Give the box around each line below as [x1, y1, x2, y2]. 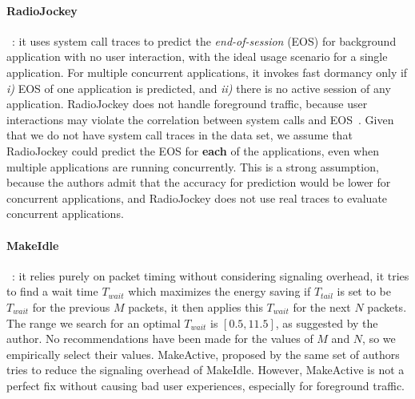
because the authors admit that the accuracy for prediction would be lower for [6, 174, 391, 191]
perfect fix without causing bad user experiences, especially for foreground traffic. [6, 377, 405, 393]
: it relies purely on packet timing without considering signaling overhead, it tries [12, 267, 409, 284]
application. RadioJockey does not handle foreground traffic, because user [6, 95, 368, 112]
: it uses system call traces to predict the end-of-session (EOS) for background [12, 32, 397, 49]
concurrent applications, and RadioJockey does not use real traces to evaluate [6, 189, 388, 206]
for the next [293, 298, 351, 315]
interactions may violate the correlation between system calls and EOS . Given [6, 111, 394, 127]
